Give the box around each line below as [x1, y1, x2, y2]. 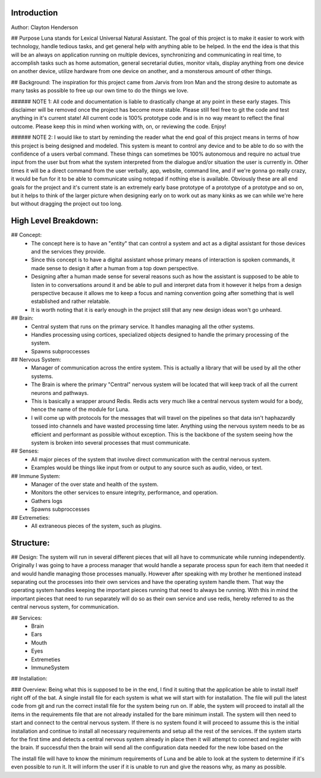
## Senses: [11, 447, 39, 454]
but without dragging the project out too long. [11, 200, 123, 207]
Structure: [11, 537, 50, 548]
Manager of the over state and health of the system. [31, 480, 159, 488]
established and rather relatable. [31, 298, 111, 305]
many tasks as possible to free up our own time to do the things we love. [11, 87, 189, 94]
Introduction [11, 8, 58, 18]
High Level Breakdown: [11, 216, 99, 226]
